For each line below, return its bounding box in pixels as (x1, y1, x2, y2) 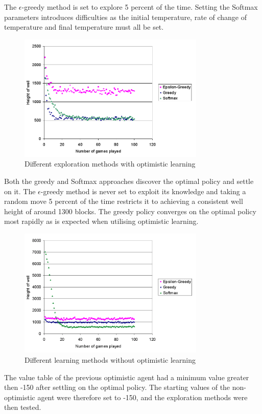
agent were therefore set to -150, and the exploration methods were (37, 391, 248, 402)
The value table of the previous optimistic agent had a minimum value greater (4, 371, 249, 382)
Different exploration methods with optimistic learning (25, 158, 196, 169)
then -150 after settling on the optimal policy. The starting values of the (4, 382, 230, 392)
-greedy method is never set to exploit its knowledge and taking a (40, 185, 246, 196)
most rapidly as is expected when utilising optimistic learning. (4, 216, 199, 226)
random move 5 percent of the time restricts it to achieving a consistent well (4, 196, 243, 206)
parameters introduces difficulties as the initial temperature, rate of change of (4, 11, 247, 22)
